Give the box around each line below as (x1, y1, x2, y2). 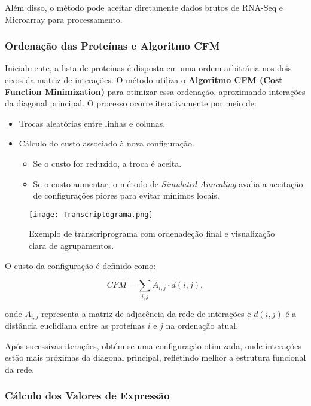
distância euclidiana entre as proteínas (5, 319, 145, 331)
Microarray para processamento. (5, 13, 123, 25)
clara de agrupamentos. (29, 239, 114, 251)
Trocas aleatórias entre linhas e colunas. (19, 117, 166, 129)
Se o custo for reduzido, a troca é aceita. (33, 157, 182, 169)
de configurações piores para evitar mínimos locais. (33, 189, 219, 202)
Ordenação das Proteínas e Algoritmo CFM (5, 38, 220, 53)
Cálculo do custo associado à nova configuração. (19, 137, 194, 149)
